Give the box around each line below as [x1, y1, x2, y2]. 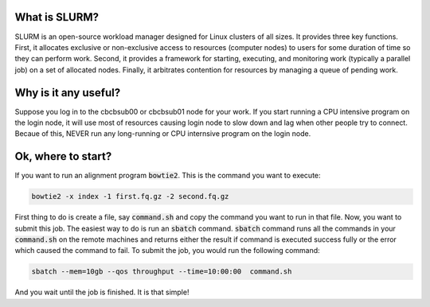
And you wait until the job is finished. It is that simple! [14, 287, 190, 297]
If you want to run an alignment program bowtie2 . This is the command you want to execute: [14, 171, 322, 181]
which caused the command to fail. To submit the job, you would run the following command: [14, 246, 320, 255]
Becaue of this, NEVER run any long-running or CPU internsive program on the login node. [14, 129, 311, 138]
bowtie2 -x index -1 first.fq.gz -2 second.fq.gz [31, 192, 229, 201]
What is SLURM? [14, 10, 100, 24]
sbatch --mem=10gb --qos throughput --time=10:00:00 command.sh [31, 267, 292, 276]
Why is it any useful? [14, 86, 121, 99]
